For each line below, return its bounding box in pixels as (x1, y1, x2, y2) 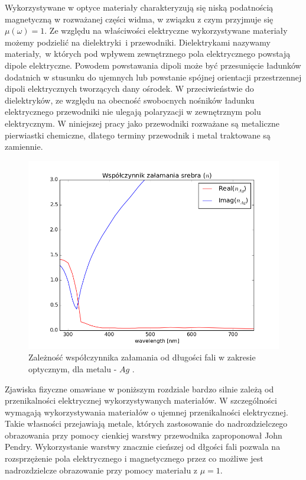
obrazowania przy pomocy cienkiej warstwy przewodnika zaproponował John (5, 429, 282, 441)
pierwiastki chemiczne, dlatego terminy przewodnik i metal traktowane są (5, 128, 271, 141)
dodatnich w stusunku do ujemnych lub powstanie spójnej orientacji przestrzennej (5, 70, 302, 83)
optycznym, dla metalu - (28, 362, 117, 375)
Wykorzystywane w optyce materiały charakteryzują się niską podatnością (5, 1, 274, 13)
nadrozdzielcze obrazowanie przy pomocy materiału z (5, 463, 198, 476)
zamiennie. (5, 140, 43, 153)
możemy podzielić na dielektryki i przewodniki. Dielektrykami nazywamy (5, 36, 271, 48)
